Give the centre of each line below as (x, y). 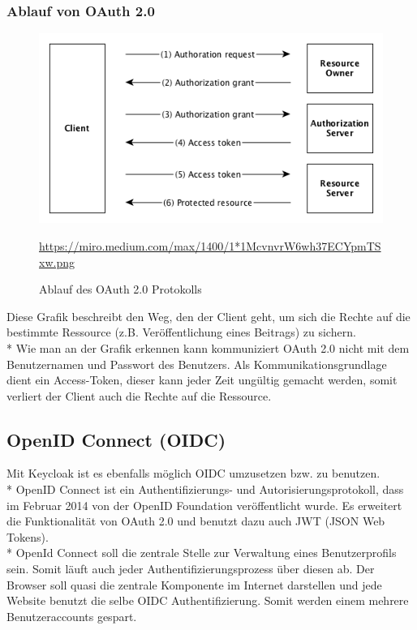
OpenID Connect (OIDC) (116, 439)
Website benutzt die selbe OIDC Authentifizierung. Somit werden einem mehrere (208, 600)
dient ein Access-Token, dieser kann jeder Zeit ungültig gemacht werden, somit (202, 380)
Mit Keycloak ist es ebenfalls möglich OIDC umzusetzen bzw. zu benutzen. (193, 473)
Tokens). (28, 536)
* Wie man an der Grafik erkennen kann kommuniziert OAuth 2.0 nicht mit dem (208, 347)
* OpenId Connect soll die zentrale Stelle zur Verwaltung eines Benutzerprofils (202, 553)
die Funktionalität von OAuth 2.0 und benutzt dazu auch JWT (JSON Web (196, 521)
